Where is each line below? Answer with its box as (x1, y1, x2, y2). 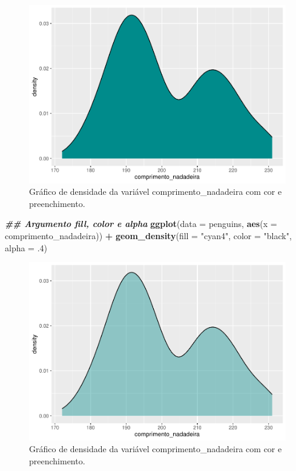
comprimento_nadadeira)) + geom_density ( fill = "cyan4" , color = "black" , (5, 229, 292, 242)
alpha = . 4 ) (5, 241, 48, 254)
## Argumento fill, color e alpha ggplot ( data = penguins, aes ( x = (5, 217, 277, 230)
